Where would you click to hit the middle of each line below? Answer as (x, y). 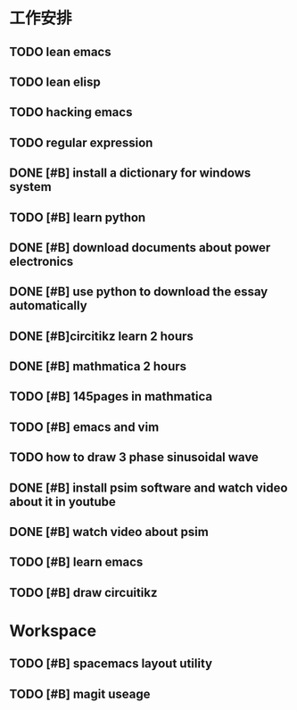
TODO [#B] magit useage (80, 693)
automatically (48, 305)
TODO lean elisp (55, 82)
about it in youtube (62, 502)
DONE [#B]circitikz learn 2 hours (102, 336)
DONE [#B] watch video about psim (109, 532)
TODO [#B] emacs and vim (84, 427)
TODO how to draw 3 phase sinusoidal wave (134, 457)
